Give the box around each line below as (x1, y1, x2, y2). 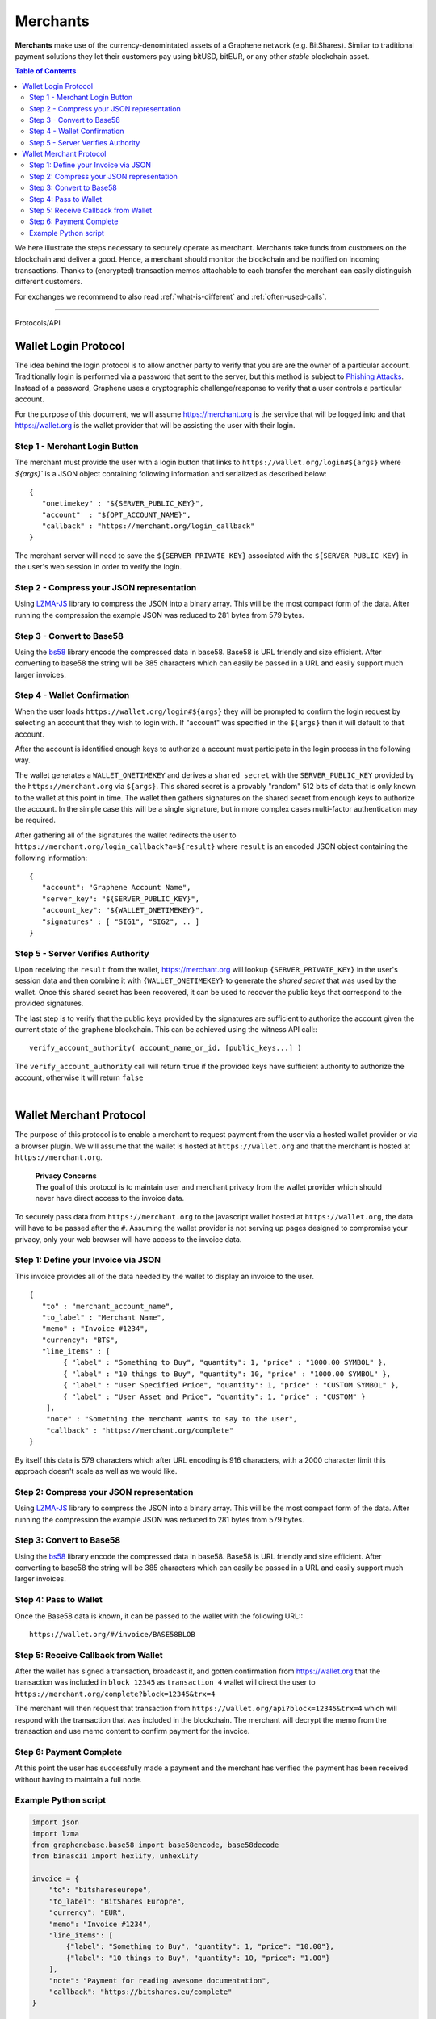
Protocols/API (15, 318, 61, 328)
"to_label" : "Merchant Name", (41, 1312, 166, 1322)
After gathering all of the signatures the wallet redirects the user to (15, 830, 237, 840)
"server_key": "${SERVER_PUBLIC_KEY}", (41, 894, 200, 904)
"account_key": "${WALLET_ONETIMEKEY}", (41, 905, 204, 915)
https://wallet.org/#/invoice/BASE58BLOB (29, 1630, 195, 1639)
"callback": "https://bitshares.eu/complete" (48, 1987, 233, 1996)
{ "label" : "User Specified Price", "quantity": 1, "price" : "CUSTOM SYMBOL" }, (63, 1381, 400, 1390)
